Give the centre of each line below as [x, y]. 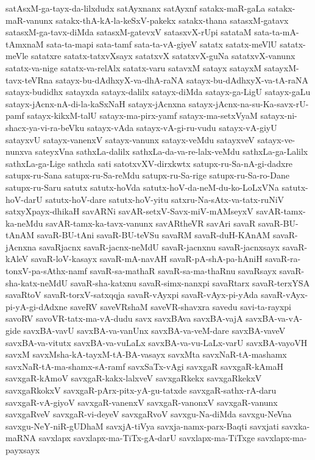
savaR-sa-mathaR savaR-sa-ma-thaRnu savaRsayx [183, 271]
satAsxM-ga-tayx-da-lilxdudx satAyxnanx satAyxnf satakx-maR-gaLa [136, 8]
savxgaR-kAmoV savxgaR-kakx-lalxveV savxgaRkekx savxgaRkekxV [134, 378]
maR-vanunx [29, 20]
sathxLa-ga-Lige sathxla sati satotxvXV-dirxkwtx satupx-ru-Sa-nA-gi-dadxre [149, 163]
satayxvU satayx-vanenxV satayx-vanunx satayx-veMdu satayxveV [130, 139]
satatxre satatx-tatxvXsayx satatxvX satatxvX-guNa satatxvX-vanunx [163, 56]
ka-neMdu [24, 223]
